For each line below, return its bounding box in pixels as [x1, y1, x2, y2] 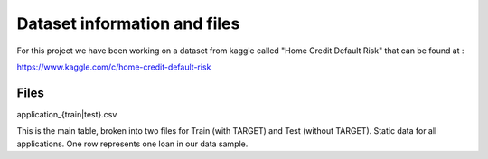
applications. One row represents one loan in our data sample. [16, 138, 249, 149]
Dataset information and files [16, 14, 240, 33]
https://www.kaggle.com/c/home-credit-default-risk [16, 61, 211, 72]
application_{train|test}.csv [16, 108, 117, 119]
